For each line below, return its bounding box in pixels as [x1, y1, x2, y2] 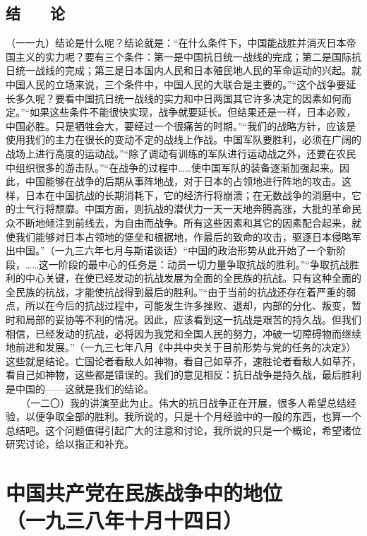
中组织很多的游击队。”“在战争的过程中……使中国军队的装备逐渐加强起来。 [6, 160, 339, 174]
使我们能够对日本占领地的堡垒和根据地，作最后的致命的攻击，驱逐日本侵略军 [6, 229, 361, 244]
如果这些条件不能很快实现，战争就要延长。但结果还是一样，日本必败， [30, 105, 356, 119]
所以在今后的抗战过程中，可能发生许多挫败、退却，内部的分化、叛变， [25, 298, 351, 313]
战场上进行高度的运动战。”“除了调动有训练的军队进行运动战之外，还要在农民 [6, 145, 356, 160]
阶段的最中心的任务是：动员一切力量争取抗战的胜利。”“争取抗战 [58, 256, 349, 271]
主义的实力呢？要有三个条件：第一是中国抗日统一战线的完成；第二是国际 [15, 49, 351, 64]
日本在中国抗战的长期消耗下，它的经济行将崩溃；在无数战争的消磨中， [25, 187, 351, 202]
